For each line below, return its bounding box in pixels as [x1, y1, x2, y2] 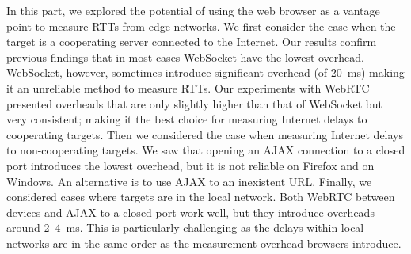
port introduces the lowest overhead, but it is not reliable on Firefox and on [6, 157, 375, 173]
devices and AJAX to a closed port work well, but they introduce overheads [6, 203, 375, 220]
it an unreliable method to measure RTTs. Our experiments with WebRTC [6, 79, 370, 96]
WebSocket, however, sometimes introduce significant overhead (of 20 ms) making [6, 64, 405, 81]
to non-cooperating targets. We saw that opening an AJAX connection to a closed [6, 142, 405, 158]
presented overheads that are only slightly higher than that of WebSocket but [6, 95, 382, 112]
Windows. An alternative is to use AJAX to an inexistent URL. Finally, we [6, 172, 372, 189]
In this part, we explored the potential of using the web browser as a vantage [6, 2, 380, 18]
